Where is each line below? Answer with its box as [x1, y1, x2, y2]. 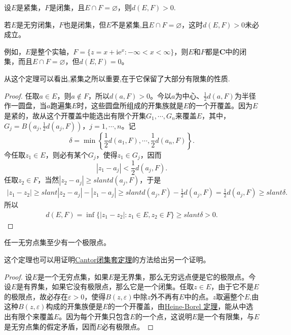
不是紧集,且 [111, 19, 149, 29]
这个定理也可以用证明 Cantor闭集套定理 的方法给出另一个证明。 [4, 254, 210, 264]
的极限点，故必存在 [4, 291, 68, 301]
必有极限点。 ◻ [101, 321, 154, 331]
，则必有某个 [45, 149, 88, 160]
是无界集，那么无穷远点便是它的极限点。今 [114, 271, 256, 282]
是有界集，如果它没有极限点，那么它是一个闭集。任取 [16, 281, 194, 292]
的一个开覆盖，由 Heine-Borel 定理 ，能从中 [107, 301, 246, 312]
